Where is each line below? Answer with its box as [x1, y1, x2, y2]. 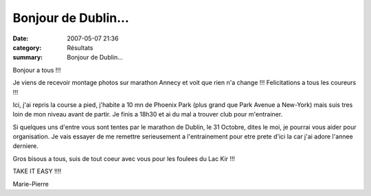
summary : [12, 53, 43, 62]
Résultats [67, 43, 93, 51]
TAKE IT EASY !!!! [12, 167, 62, 175]
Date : [12, 34, 29, 42]
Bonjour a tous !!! [12, 66, 61, 74]
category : [12, 43, 42, 51]
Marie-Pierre [12, 180, 49, 188]
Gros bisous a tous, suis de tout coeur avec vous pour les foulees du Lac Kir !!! [12, 154, 236, 162]
